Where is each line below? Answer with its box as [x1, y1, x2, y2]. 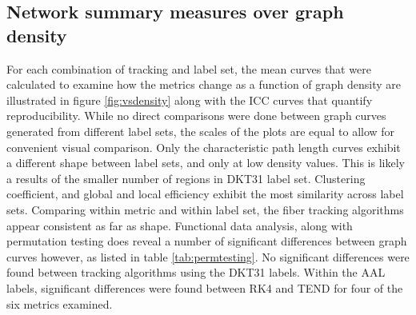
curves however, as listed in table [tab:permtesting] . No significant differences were [6, 248, 410, 265]
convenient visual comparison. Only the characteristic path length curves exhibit [6, 138, 401, 155]
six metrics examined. [6, 295, 113, 312]
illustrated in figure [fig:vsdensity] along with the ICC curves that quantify [6, 91, 373, 108]
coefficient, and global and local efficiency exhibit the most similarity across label [6, 185, 404, 202]
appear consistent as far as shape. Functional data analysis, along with [6, 217, 353, 233]
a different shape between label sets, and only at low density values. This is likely [6, 154, 405, 171]
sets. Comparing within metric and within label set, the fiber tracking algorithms [6, 201, 404, 217]
